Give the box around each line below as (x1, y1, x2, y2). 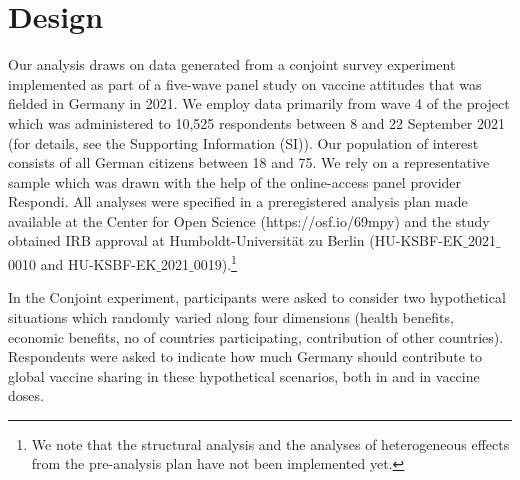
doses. (8, 385, 44, 406)
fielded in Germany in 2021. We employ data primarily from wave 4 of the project (8, 93, 510, 114)
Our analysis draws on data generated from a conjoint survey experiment (8, 54, 456, 75)
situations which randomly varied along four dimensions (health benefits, (8, 306, 454, 327)
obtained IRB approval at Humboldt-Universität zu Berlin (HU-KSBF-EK (8, 230, 464, 251)
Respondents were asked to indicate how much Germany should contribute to (8, 346, 482, 367)
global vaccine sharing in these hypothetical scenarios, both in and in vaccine (8, 365, 480, 386)
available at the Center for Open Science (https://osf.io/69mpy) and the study (8, 210, 490, 231)
